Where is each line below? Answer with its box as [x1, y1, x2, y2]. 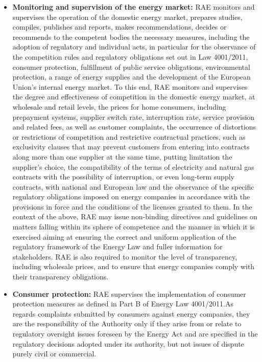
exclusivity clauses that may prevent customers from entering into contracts [12, 141, 250, 152]
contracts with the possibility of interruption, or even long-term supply [12, 171, 234, 182]
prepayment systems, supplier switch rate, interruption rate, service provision [12, 111, 255, 122]
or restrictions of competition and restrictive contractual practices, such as [12, 131, 246, 142]
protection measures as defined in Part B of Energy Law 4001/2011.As [12, 298, 233, 309]
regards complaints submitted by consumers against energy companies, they [12, 308, 250, 319]
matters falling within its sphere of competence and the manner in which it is [12, 221, 255, 232]
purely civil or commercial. [12, 348, 97, 359]
